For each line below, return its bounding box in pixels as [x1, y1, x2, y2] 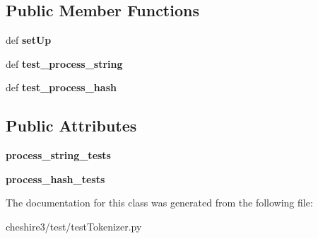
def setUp [6, 33, 52, 47]
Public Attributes [6, 115, 137, 136]
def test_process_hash [6, 80, 117, 95]
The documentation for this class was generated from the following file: [6, 195, 313, 210]
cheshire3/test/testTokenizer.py [6, 218, 142, 233]
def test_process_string [6, 56, 123, 71]
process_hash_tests [6, 171, 105, 186]
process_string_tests [6, 148, 111, 163]
